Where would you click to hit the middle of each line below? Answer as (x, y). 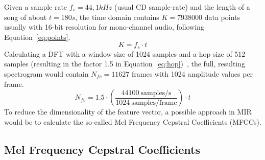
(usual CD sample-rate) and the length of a (182, 7)
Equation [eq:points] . (37, 37)
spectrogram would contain (46, 74)
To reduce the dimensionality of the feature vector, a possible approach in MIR (128, 112)
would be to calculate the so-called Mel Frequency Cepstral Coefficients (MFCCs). (133, 121)
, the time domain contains (117, 17)
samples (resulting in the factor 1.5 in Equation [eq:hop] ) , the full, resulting (125, 64)
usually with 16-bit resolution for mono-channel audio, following (104, 27)
